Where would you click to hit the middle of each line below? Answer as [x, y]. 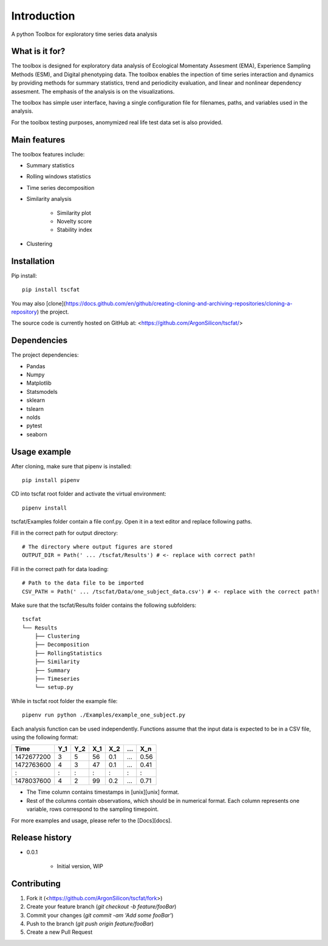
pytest [34, 426]
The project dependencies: [45, 355]
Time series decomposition [60, 187]
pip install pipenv [51, 480]
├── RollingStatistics [68, 653]
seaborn [37, 434]
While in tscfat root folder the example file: [64, 701]
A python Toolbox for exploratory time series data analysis [84, 34]
